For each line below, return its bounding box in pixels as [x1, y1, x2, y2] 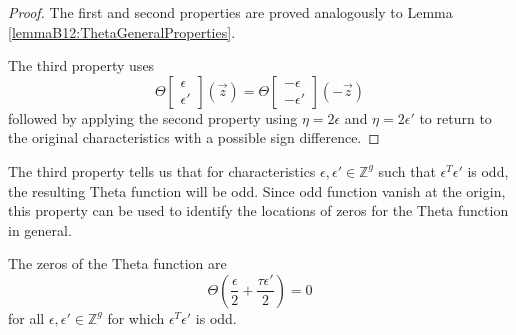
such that [378, 160, 436, 181]
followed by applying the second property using [8, 107, 298, 128]
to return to [419, 107, 492, 128]
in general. [8, 219, 72, 240]
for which [107, 307, 165, 328]
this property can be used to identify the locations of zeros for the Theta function [8, 200, 509, 221]
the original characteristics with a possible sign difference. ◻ [8, 127, 380, 148]
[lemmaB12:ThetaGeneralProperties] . [8, 21, 236, 42]
